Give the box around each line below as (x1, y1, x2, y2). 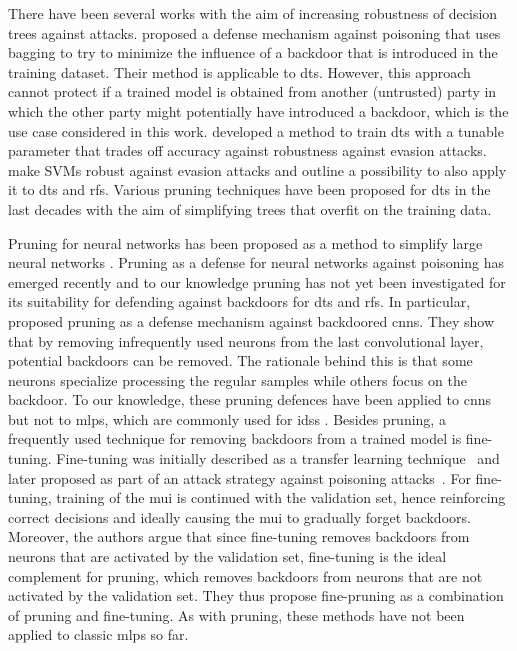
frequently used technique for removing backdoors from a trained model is (8, 428, 462, 449)
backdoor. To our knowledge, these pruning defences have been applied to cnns (8, 389, 491, 410)
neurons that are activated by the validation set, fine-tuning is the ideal (8, 546, 447, 567)
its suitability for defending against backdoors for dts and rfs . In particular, (8, 291, 471, 312)
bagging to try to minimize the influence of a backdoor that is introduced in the (8, 42, 498, 63)
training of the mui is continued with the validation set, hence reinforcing (56, 487, 506, 508)
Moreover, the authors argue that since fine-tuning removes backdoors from (8, 526, 470, 547)
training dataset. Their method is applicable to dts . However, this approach (8, 61, 471, 82)
